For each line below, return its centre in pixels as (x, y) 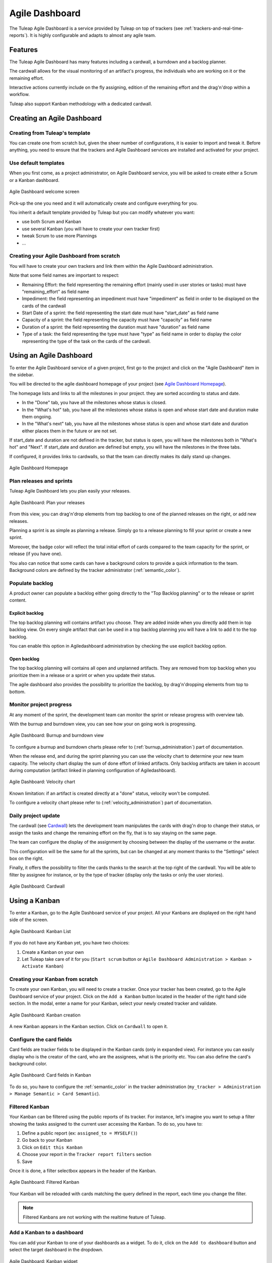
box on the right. (26, 858)
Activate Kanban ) (43, 966)
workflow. (19, 94)
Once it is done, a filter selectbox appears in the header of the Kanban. (83, 1171)
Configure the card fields (41, 1039)
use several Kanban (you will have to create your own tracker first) (91, 229)
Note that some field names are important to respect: (64, 275)
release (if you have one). (36, 554)
